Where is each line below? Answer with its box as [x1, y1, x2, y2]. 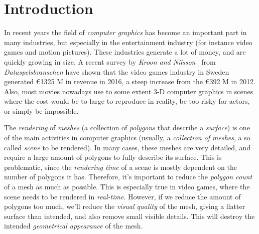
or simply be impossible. [4, 105, 79, 116]
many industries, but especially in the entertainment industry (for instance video [4, 37, 252, 47]
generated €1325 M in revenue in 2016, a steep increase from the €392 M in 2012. [4, 76, 255, 87]
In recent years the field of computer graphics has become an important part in [4, 27, 247, 38]
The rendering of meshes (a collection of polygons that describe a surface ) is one [4, 122, 250, 133]
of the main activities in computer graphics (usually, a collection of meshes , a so [4, 132, 250, 143]
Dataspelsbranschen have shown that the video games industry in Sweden [4, 66, 229, 77]
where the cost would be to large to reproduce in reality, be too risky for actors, [4, 96, 250, 106]
